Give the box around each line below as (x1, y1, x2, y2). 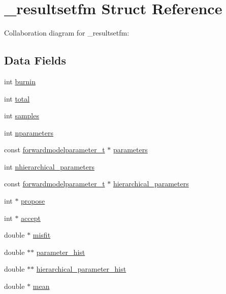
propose (21, 195, 45, 206)
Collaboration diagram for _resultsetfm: (4, 27, 130, 38)
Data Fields (4, 52, 67, 68)
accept (21, 212, 41, 223)
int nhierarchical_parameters (4, 161, 94, 172)
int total (4, 93, 30, 104)
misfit (33, 230, 51, 240)
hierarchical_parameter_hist (36, 264, 126, 274)
